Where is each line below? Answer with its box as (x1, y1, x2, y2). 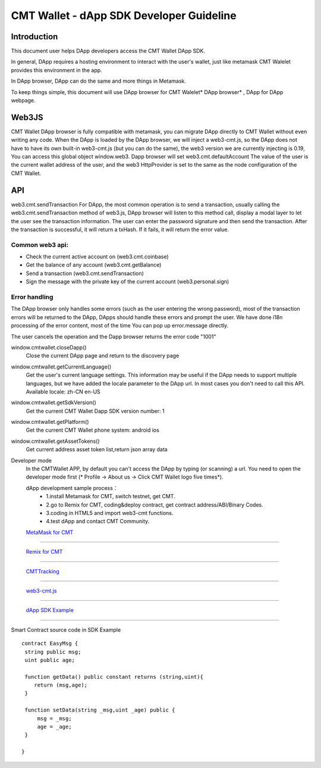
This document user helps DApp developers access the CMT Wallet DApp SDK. (11, 48, 205, 55)
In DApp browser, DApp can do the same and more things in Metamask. (11, 77, 187, 85)
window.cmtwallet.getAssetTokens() (11, 438, 100, 445)
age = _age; (37, 723, 72, 730)
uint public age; (24, 657, 75, 663)
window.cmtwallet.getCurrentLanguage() (11, 363, 112, 370)
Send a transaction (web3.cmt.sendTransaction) (26, 270, 144, 277)
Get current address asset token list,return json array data (26, 446, 168, 453)
